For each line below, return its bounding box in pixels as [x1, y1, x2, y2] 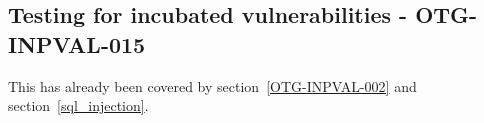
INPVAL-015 [8, 28, 146, 59]
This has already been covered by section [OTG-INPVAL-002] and [8, 75, 417, 96]
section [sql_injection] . [8, 95, 149, 116]
